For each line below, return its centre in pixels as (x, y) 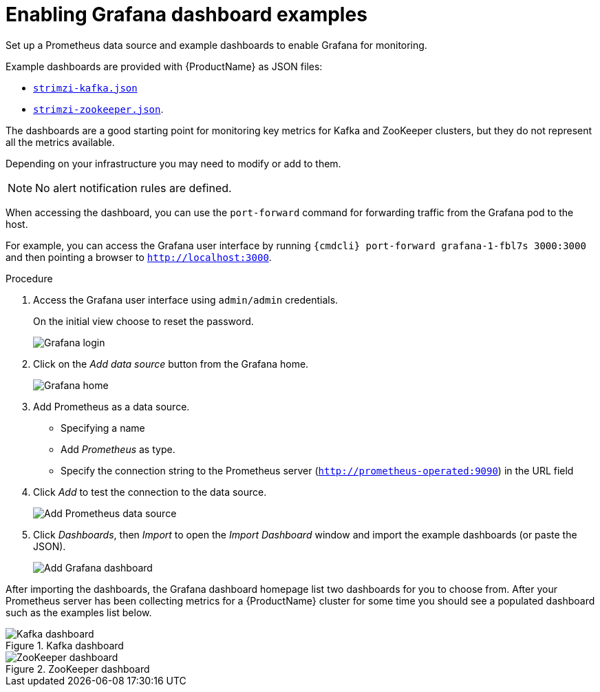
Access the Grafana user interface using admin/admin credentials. (186, 300)
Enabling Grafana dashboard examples (186, 14)
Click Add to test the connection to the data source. (150, 492)
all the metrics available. (60, 142)
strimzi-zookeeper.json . (98, 109)
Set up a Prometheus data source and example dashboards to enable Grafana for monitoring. (216, 45)
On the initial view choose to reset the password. (143, 321)
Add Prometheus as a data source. (111, 406)
